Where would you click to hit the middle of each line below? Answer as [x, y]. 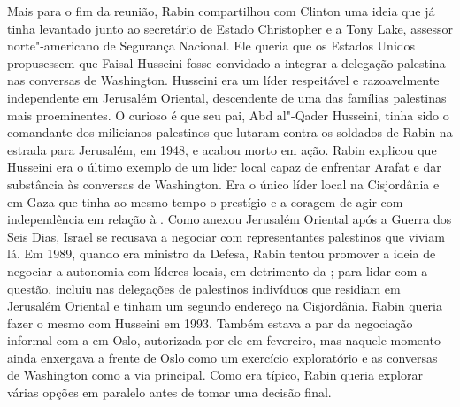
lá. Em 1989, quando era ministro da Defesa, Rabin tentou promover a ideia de [222, 253]
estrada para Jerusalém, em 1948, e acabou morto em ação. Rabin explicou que [222, 149]
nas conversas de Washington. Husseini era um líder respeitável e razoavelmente [223, 80]
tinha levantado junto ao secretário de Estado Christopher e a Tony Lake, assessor [230, 28]
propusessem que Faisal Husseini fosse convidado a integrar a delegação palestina [226, 62]
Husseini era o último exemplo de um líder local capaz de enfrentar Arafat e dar [224, 167]
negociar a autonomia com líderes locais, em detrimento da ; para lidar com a [218, 270]
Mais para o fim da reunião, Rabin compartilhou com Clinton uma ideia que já [221, 11]
